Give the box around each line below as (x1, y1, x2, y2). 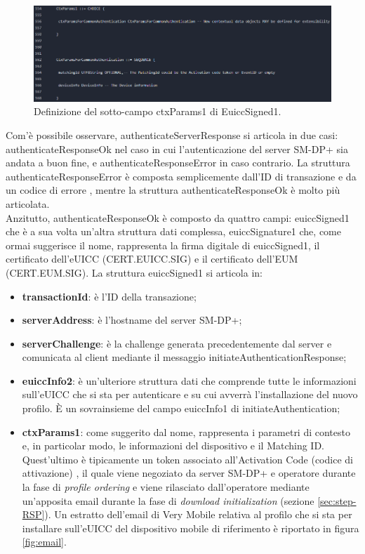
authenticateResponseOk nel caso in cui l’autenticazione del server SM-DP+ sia (6, 141, 348, 156)
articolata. (6, 196, 50, 211)
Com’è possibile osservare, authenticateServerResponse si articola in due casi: (6, 127, 338, 142)
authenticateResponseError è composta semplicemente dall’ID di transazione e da (6, 169, 357, 183)
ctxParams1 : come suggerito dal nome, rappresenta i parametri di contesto (22, 424, 350, 439)
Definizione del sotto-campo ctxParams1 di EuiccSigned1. (34, 104, 281, 119)
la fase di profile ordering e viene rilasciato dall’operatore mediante (22, 480, 310, 494)
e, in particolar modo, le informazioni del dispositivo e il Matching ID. (22, 438, 325, 453)
